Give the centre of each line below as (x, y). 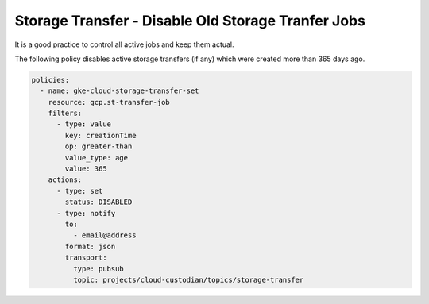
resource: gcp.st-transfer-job (109, 102)
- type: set (80, 191)
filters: (65, 114)
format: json (90, 246)
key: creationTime (100, 135)
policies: (50, 80)
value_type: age (97, 158)
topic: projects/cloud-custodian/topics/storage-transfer (188, 279)
